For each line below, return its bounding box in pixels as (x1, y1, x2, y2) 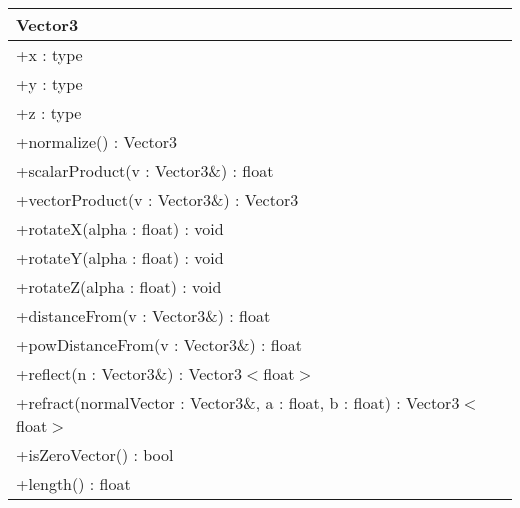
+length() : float (16, 472, 131, 495)
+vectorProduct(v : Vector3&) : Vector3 (16, 188, 299, 211)
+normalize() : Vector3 (16, 130, 177, 153)
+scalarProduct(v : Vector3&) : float (16, 159, 274, 182)
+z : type (16, 101, 82, 124)
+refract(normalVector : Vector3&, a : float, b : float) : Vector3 (16, 391, 460, 414)
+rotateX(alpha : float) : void (16, 217, 224, 240)
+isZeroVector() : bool (16, 443, 174, 466)
